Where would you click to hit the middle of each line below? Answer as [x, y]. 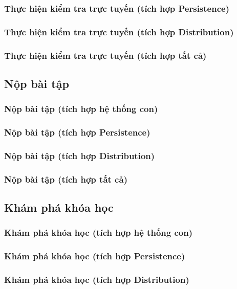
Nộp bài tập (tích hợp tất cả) [66, 179]
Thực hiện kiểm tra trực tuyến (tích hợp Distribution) [119, 31]
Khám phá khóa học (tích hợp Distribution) [97, 280]
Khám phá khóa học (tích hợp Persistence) [95, 256]
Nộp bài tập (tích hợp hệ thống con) [81, 109]
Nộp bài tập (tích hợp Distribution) [80, 155]
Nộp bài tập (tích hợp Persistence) [77, 132]
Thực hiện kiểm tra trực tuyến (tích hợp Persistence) [117, 8]
